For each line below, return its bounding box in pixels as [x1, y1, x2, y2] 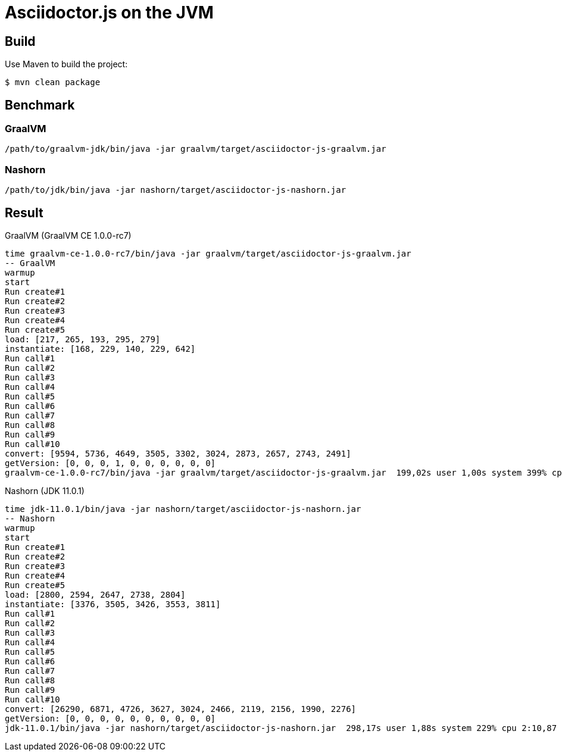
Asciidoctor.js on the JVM [5, 2, 214, 23]
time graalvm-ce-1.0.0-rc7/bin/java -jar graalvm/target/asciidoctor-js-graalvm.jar [5, 248, 411, 258]
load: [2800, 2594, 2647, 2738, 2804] [5, 589, 186, 599]
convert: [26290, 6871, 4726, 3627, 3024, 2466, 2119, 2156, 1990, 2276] [5, 704, 357, 714]
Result [5, 205, 43, 220]
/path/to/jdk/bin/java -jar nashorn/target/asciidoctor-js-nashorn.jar [5, 185, 346, 195]
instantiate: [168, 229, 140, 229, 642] [5, 343, 196, 354]
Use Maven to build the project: [5, 59, 128, 70]
